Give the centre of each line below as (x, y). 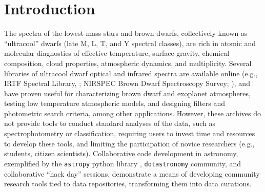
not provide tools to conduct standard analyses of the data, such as (110, 123)
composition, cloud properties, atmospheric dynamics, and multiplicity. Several (128, 63)
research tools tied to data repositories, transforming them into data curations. (128, 184)
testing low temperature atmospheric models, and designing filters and (115, 103)
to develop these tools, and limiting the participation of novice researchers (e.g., (129, 143)
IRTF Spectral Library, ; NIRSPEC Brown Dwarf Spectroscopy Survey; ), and (127, 83)
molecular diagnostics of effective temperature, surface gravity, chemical (117, 53)
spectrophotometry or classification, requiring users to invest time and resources (130, 133)
